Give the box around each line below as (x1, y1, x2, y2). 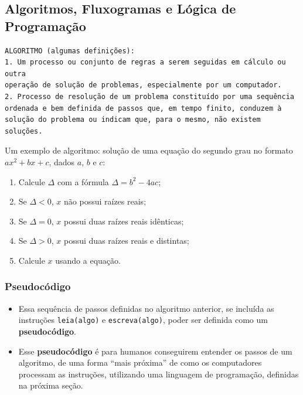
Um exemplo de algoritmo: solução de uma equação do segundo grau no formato (5, 144, 293, 156)
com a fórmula (57, 175, 109, 188)
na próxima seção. (18, 379, 83, 391)
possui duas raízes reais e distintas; (64, 234, 189, 247)
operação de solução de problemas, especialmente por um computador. (5, 81, 282, 90)
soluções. (5, 127, 43, 135)
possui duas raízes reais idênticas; (64, 214, 184, 227)
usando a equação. (55, 254, 121, 266)
